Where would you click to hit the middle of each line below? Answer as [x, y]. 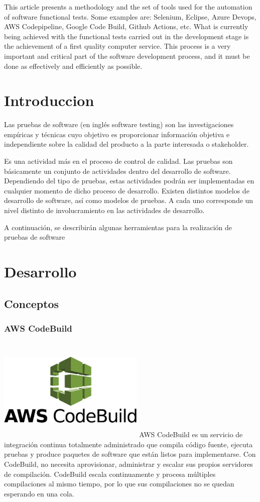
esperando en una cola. [39, 493]
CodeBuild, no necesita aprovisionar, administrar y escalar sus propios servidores [128, 464]
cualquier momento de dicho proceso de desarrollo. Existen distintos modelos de [127, 190]
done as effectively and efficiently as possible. [73, 66]
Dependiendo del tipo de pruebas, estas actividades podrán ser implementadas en [129, 181]
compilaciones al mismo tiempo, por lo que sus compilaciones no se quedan [119, 484]
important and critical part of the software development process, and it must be [127, 56]
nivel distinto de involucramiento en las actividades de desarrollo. [104, 210]
